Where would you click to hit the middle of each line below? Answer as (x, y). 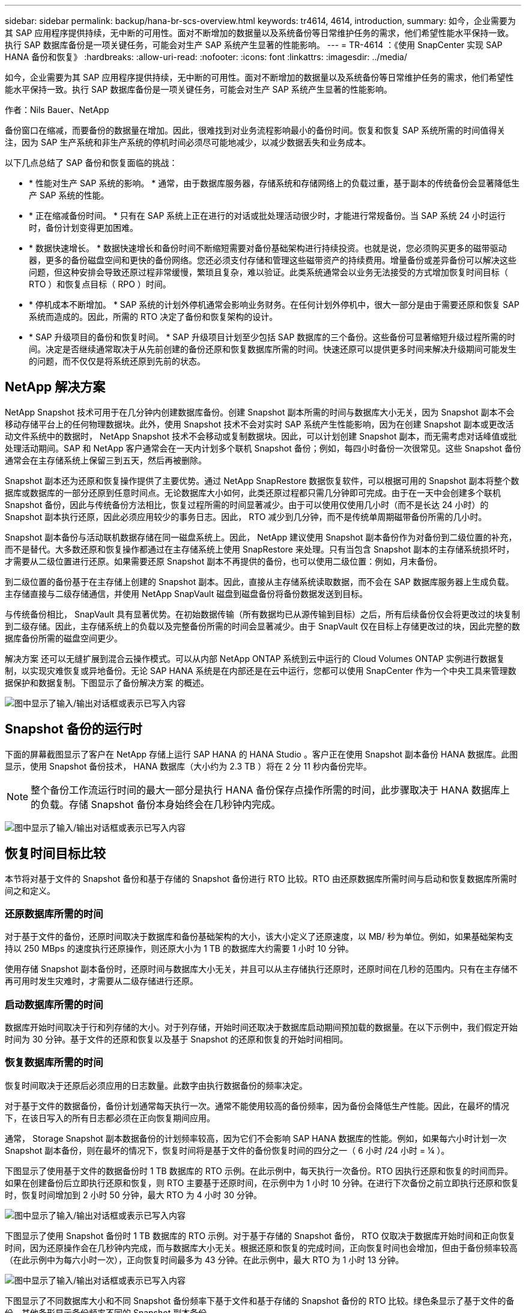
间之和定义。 (30, 890)
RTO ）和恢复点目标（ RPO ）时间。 (100, 284)
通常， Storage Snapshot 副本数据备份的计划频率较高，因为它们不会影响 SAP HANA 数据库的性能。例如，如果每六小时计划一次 (256, 1138)
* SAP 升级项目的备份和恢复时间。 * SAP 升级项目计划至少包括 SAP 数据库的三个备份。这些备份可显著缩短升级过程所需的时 (272, 337)
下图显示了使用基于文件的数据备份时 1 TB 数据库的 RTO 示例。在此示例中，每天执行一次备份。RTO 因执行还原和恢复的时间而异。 (259, 1171)
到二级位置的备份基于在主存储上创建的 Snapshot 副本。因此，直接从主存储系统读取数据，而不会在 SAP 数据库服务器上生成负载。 (259, 581)
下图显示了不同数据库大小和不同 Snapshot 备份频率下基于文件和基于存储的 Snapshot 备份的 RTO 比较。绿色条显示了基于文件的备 (260, 1300)
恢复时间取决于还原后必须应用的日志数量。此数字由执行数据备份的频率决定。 (156, 1085)
